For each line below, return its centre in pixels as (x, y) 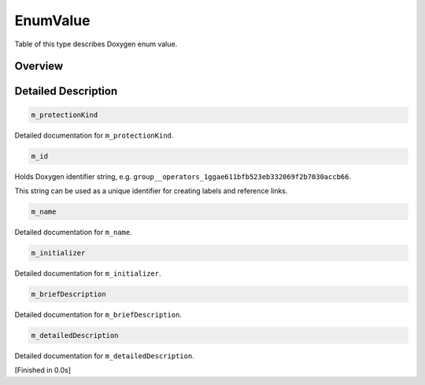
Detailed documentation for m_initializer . (88, 273)
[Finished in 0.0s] (42, 370)
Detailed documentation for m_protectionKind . (94, 135)
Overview (39, 66)
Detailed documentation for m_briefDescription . (98, 314)
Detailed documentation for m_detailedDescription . (104, 356)
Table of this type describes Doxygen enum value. (96, 44)
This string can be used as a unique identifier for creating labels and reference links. (151, 191)
